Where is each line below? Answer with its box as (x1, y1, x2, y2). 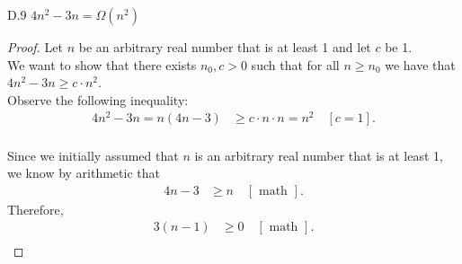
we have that (385, 55, 456, 74)
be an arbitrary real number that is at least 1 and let (78, 38, 371, 56)
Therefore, (7, 199, 64, 218)
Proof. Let (7, 38, 63, 56)
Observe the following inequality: (7, 90, 189, 109)
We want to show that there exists (7, 55, 197, 74)
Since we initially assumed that (7, 145, 179, 164)
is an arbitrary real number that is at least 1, (194, 145, 443, 164)
